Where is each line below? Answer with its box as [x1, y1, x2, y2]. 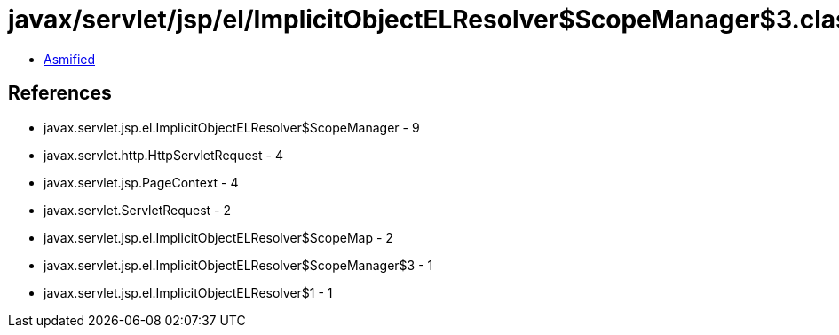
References [8, 82, 112, 105]
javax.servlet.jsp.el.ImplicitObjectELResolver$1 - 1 [44, 284, 333, 300]
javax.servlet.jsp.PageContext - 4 [44, 174, 239, 190]
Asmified [44, 51, 96, 67]
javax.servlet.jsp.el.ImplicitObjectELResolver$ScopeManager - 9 [44, 119, 420, 135]
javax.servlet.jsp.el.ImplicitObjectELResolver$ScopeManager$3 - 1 [44, 257, 433, 273]
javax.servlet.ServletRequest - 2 [44, 202, 232, 218]
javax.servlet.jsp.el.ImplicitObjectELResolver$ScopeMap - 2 [44, 229, 393, 245]
